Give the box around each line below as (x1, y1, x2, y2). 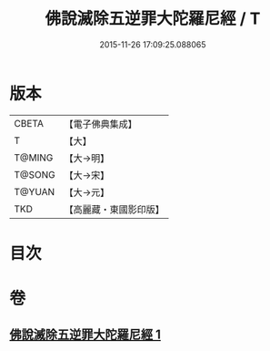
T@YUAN (14, 185, 55, 198)
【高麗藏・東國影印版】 (64, 202, 165, 215)
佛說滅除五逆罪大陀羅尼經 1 (9, 327, 162, 343)
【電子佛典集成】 (64, 118, 138, 130)
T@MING (14, 151, 54, 164)
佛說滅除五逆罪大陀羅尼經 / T (45, 8, 261, 29)
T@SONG (14, 168, 56, 181)
